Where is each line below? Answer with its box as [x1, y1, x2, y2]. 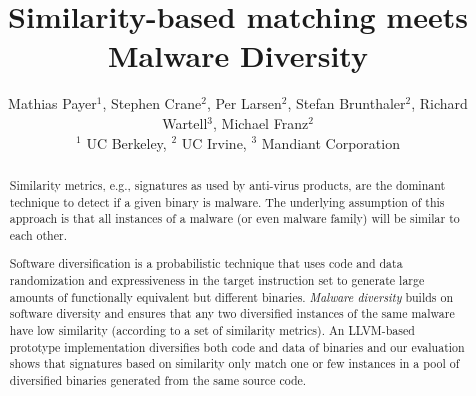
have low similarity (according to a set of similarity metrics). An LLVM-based [9, 322, 415, 339]
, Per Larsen [206, 93, 282, 114]
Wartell [162, 112, 208, 133]
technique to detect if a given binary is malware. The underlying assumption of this [9, 193, 445, 210]
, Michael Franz [213, 112, 309, 133]
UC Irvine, [181, 132, 247, 153]
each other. [9, 226, 67, 243]
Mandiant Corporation [261, 132, 400, 153]
